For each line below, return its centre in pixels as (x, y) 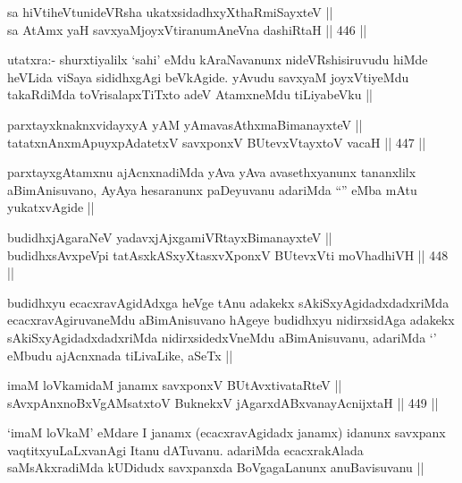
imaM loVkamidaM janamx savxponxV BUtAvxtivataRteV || (175, 385)
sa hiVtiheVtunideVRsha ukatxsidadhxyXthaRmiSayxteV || (170, 12)
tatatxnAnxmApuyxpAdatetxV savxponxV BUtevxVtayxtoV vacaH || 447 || (217, 142)
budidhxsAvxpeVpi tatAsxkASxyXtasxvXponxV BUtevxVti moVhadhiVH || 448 (228, 254)
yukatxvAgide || (51, 207)
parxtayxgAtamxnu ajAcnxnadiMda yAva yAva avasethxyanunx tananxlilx (212, 172)
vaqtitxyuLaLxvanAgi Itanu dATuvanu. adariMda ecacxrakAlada (185, 449)
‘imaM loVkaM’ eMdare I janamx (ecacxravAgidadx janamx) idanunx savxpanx (227, 432)
